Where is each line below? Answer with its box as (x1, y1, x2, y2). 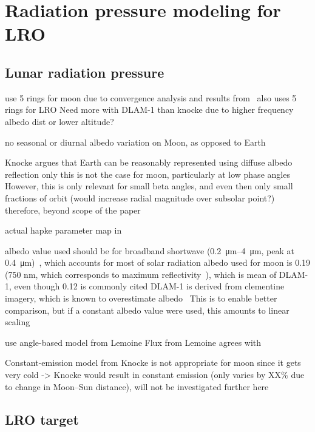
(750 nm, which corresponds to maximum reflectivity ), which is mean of (5, 268, 277, 280)
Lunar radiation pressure (5, 62, 164, 81)
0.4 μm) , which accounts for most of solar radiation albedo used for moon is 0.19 (5, 256, 311, 269)
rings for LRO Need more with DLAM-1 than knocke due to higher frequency (5, 103, 294, 116)
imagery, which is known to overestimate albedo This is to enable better (5, 292, 277, 305)
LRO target (5, 410, 79, 428)
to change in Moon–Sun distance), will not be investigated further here (5, 380, 269, 393)
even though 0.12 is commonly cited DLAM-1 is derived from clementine (14, 280, 285, 292)
